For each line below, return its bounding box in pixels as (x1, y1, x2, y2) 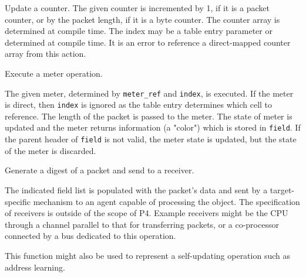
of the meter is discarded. (5, 144, 96, 156)
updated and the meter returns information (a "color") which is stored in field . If (5, 121, 301, 134)
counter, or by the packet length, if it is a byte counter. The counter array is (5, 13, 280, 25)
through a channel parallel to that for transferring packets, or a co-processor (5, 218, 279, 230)
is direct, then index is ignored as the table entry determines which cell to (5, 98, 273, 111)
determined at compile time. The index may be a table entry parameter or (5, 25, 273, 37)
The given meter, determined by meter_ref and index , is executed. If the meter (5, 87, 294, 99)
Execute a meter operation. (5, 67, 103, 79)
